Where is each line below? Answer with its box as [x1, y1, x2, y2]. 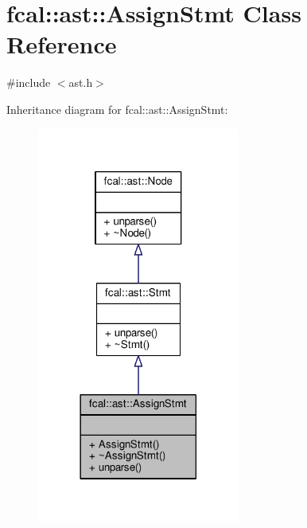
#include [6, 74, 51, 91]
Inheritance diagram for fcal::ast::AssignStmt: [6, 100, 228, 117]
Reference [6, 28, 117, 61]
